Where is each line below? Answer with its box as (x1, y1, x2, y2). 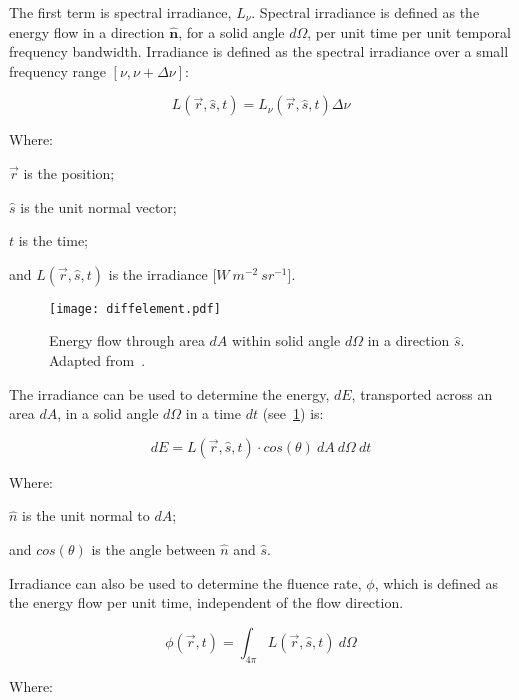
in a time (185, 403, 241, 424)
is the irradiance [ (108, 263, 217, 284)
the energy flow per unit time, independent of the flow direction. (9, 592, 404, 613)
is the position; (23, 162, 115, 183)
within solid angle (232, 330, 341, 351)
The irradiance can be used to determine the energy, (9, 383, 330, 404)
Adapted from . (49, 350, 146, 370)
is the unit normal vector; (20, 196, 177, 217)
